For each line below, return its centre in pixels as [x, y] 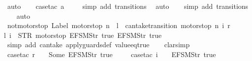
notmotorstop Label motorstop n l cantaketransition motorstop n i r [119, 25]
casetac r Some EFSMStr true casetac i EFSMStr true [111, 54]
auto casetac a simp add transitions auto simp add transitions [128, 6]
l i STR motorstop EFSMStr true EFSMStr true [83, 35]
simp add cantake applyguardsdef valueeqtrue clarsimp [98, 45]
